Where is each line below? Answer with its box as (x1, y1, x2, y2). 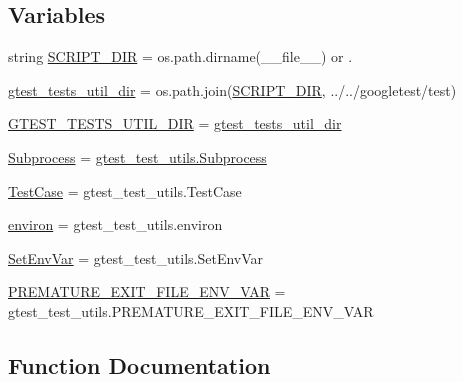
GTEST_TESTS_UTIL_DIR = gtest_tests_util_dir (8, 113, 342, 134)
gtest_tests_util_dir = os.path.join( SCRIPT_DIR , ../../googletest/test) (8, 79, 457, 100)
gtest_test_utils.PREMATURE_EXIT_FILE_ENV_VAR (8, 300, 374, 321)
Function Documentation (8, 349, 271, 380)
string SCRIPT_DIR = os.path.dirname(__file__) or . (8, 46, 353, 67)
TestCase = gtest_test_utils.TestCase (8, 180, 242, 201)
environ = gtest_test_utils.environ (8, 214, 223, 235)
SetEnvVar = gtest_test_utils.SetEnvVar (8, 247, 264, 268)
